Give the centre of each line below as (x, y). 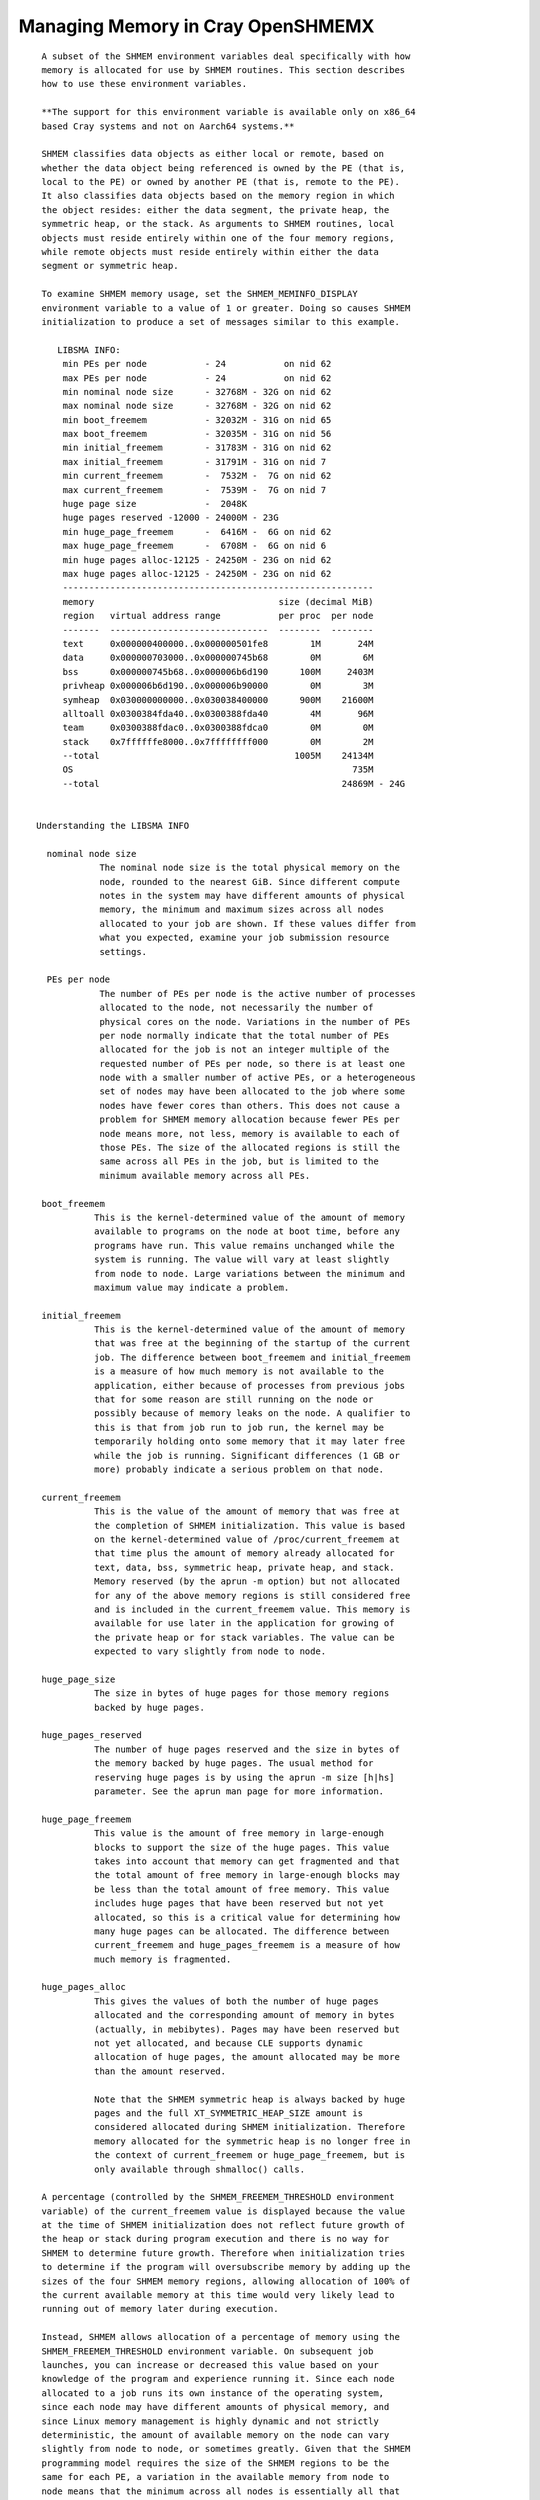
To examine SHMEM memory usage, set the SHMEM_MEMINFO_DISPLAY (200, 294)
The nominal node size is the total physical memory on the (249, 868)
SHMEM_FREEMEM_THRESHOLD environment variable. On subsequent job (207, 2351)
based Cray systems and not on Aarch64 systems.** (168, 126)
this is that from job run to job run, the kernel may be (239, 1427)
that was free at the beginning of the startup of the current (252, 1343)
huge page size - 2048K (155, 504)
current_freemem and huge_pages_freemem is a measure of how (246, 1945)
